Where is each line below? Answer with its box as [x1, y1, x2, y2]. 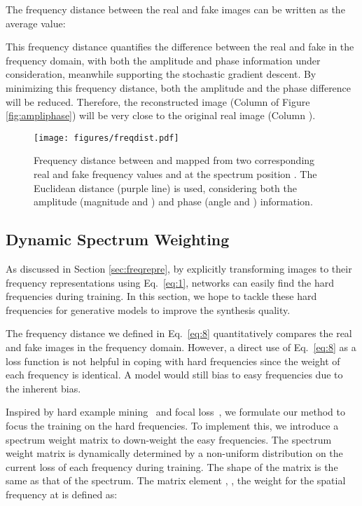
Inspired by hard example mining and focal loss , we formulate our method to [6, 404, 345, 419]
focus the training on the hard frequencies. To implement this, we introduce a [6, 418, 339, 432]
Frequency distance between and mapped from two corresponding [34, 153, 315, 167]
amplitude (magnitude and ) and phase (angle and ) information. [34, 194, 313, 209]
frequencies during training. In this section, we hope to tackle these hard [6, 289, 317, 303]
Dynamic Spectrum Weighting [6, 228, 230, 250]
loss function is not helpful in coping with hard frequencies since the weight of [6, 353, 340, 368]
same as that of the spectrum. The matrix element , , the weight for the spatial [6, 473, 346, 488]
